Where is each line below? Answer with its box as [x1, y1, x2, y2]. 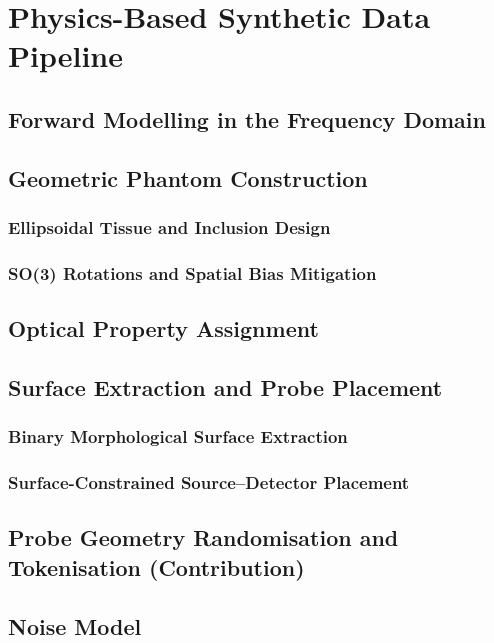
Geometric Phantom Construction [8, 162, 368, 193]
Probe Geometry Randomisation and [8, 522, 399, 553]
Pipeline [8, 35, 123, 76]
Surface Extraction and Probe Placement [8, 371, 443, 402]
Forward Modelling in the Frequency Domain [8, 103, 486, 134]
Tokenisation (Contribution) [8, 551, 305, 582]
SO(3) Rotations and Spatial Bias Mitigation [8, 260, 377, 285]
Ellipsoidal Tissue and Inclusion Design [8, 215, 331, 240]
